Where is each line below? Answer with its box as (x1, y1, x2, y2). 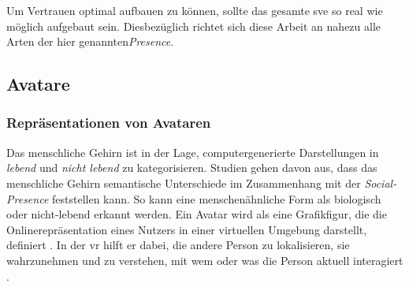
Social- (364, 174, 397, 191)
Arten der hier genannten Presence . (6, 33, 174, 50)
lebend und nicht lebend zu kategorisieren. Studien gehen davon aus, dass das (6, 159, 377, 176)
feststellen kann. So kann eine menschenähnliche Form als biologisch (51, 190, 381, 207)
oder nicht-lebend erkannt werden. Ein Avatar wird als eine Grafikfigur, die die (6, 206, 387, 222)
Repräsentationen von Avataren (6, 113, 211, 132)
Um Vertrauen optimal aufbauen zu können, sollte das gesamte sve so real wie (6, 2, 383, 18)
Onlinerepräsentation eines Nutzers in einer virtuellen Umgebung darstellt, (6, 221, 367, 237)
